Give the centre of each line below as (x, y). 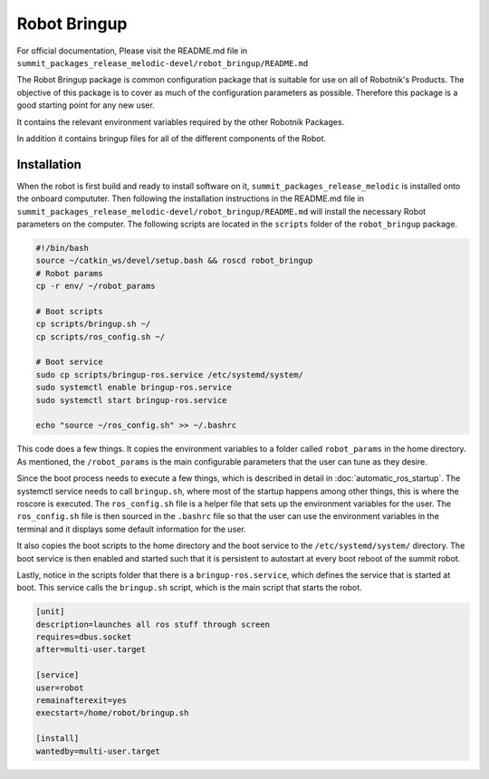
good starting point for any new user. (86, 105)
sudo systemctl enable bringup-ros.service (134, 388)
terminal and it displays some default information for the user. (131, 529)
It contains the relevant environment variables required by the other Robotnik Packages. (181, 121)
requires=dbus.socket (84, 637)
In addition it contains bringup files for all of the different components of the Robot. (171, 138)
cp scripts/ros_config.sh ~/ (101, 337)
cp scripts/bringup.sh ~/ (93, 324)
